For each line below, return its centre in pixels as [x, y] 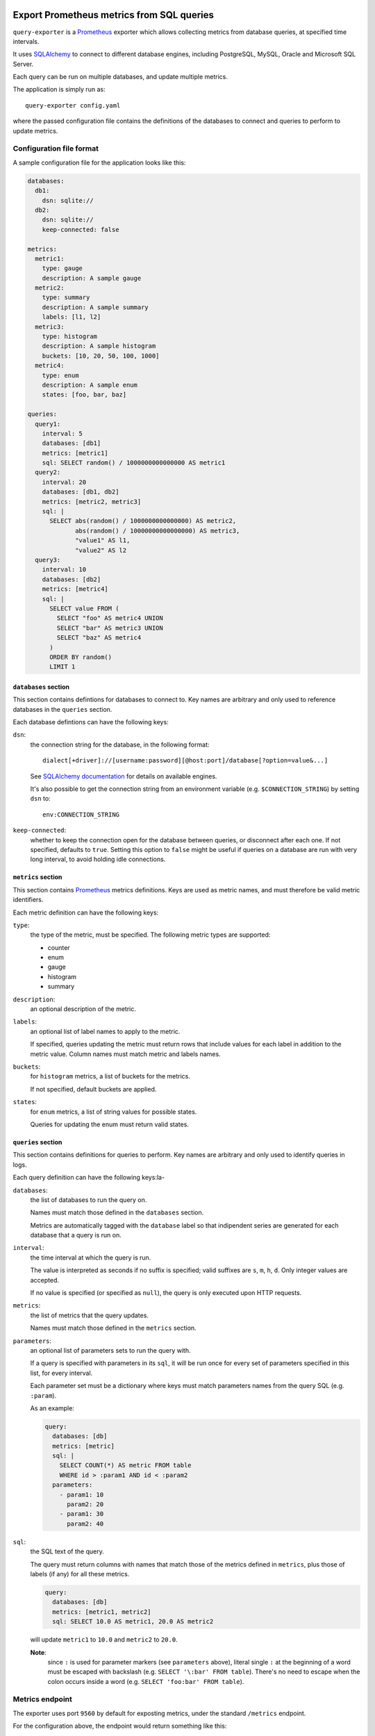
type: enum [60, 375]
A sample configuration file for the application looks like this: [99, 162]
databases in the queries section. [62, 709]
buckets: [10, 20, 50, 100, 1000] [101, 356]
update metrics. [35, 131]
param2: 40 [85, 1524]
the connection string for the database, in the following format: [120, 744]
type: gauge [62, 268]
